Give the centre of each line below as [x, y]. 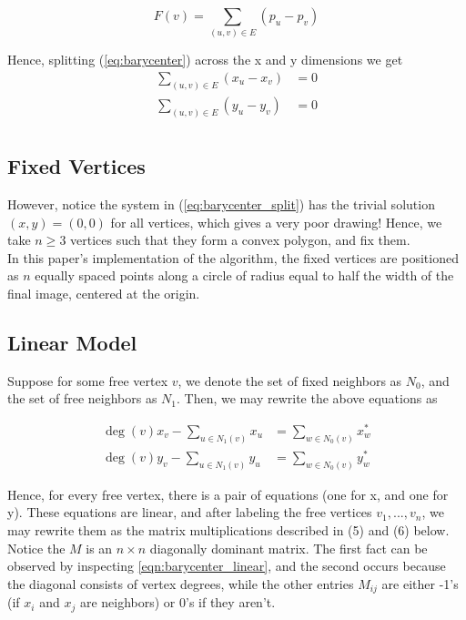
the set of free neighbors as [82, 398]
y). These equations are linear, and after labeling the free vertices [190, 512]
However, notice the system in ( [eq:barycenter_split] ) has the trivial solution [221, 203]
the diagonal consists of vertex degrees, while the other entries [181, 583]
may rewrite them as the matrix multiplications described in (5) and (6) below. [228, 530]
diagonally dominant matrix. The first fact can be [289, 548]
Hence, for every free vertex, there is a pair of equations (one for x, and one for [228, 494]
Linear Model [72, 342]
